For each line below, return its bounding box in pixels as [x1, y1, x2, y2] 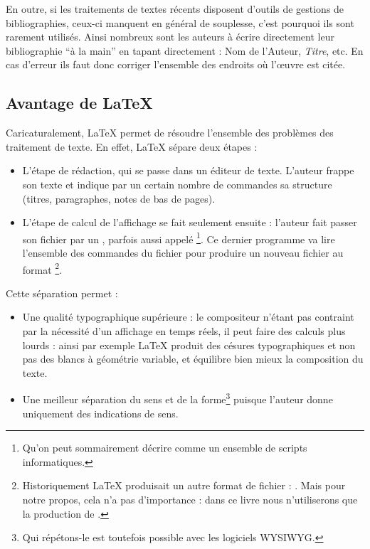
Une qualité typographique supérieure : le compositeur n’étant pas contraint [22, 309, 354, 324]
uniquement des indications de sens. [22, 405, 179, 420]
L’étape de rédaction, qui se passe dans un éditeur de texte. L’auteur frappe [22, 163, 354, 178]
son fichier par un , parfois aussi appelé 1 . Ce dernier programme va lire [22, 229, 335, 246]
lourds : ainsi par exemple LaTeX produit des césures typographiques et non [22, 337, 356, 352]
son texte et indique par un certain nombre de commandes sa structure [22, 176, 332, 191]
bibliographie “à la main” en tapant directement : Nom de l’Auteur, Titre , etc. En [6, 43, 364, 58]
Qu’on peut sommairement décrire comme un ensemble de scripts [22, 440, 307, 455]
